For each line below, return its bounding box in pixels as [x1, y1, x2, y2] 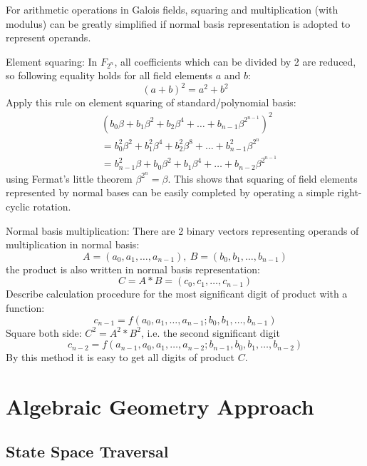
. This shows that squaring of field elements [167, 171, 358, 186]
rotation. [33, 198, 71, 213]
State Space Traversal [6, 440, 169, 462]
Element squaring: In [6, 54, 98, 69]
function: [6, 300, 45, 315]
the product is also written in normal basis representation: [6, 261, 260, 276]
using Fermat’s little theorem [6, 171, 133, 186]
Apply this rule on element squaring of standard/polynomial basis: [6, 95, 296, 110]
